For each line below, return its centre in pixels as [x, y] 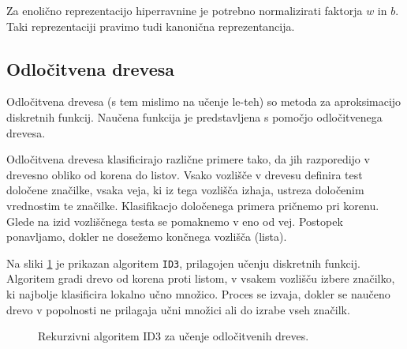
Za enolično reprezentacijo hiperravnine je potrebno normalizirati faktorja [185, 10]
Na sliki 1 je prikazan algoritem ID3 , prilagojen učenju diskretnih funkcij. [183, 263]
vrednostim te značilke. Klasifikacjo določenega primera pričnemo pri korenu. [193, 205]
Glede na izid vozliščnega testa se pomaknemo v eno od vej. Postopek [175, 221]
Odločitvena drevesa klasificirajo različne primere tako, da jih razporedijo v [188, 159]
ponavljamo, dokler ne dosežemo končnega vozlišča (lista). [147, 236]
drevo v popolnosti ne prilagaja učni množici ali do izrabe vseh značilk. [178, 309]
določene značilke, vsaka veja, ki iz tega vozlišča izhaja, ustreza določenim [185, 190]
